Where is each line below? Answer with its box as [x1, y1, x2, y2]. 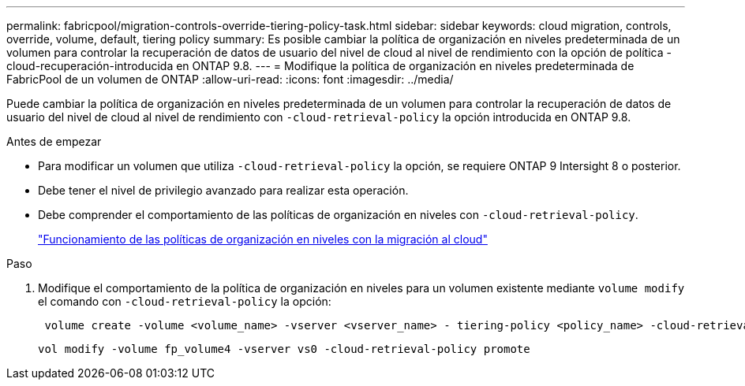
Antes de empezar [6, 135, 102, 148]
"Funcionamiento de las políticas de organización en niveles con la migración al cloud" [38, 232, 488, 246]
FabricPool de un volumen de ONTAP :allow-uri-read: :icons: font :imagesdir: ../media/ [6, 72, 454, 86]
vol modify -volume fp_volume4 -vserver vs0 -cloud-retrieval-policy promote [38, 343, 530, 355]
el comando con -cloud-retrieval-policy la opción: [38, 295, 331, 308]
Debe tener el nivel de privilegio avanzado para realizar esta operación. [38, 184, 409, 197]
